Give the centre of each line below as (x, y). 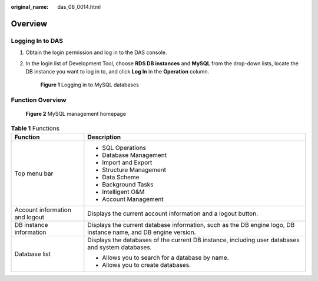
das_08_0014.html (79, 7)
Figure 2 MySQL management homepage (76, 114)
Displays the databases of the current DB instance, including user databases (193, 240)
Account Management (133, 199)
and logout (29, 218)
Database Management (135, 155)
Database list (33, 254)
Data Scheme (121, 178)
